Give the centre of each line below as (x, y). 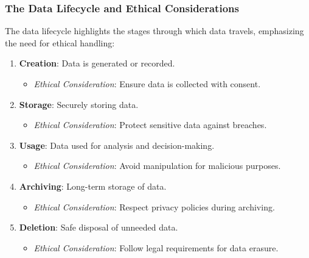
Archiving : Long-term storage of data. (93, 186)
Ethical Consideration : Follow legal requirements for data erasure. (156, 247)
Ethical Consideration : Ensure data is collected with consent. (147, 84)
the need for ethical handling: (60, 42)
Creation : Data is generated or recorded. (97, 63)
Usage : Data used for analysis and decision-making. (117, 145)
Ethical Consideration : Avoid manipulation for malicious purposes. (157, 166)
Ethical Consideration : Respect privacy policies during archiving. (154, 206)
